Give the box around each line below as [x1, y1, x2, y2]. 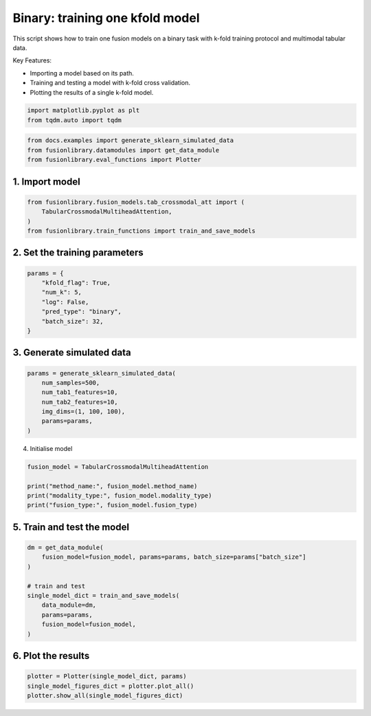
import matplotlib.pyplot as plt [27, 106, 140, 115]
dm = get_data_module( [27, 544, 104, 551]
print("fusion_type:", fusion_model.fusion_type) [27, 501, 198, 509]
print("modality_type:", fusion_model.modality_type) [27, 492, 212, 500]
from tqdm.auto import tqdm [27, 116, 122, 124]
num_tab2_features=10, [41, 398, 118, 406]
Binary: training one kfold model [12, 10, 200, 25]
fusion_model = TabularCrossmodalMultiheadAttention [27, 463, 209, 470]
